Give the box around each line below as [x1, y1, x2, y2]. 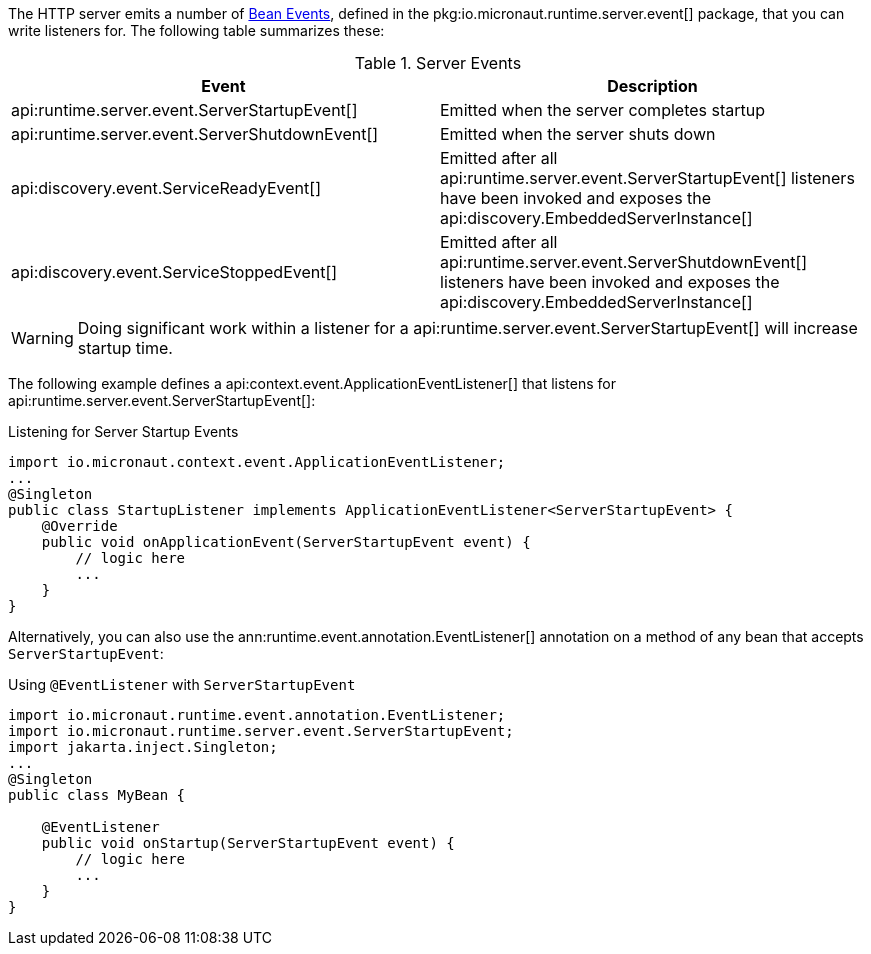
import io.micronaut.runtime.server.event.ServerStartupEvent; [8, 723, 514, 739]
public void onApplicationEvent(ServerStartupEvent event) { [41, 534, 531, 550]
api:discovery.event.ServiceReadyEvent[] [11, 178, 321, 198]
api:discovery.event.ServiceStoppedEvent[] [11, 262, 338, 282]
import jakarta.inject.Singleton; [8, 739, 278, 755]
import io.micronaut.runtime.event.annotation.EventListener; [8, 707, 506, 723]
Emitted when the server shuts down [440, 124, 716, 144]
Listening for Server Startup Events [8, 423, 239, 440]
